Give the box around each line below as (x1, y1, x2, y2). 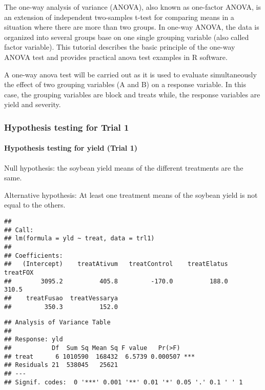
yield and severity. (4, 99, 61, 110)
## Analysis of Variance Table (4, 319, 111, 326)
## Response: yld (4, 336, 63, 343)
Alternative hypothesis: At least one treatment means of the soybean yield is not (4, 189, 258, 200)
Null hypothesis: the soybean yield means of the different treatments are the (4, 162, 243, 173)
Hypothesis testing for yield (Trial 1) (4, 142, 137, 153)
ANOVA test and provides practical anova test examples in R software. (4, 51, 228, 62)
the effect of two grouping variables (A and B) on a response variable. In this (4, 79, 246, 90)
